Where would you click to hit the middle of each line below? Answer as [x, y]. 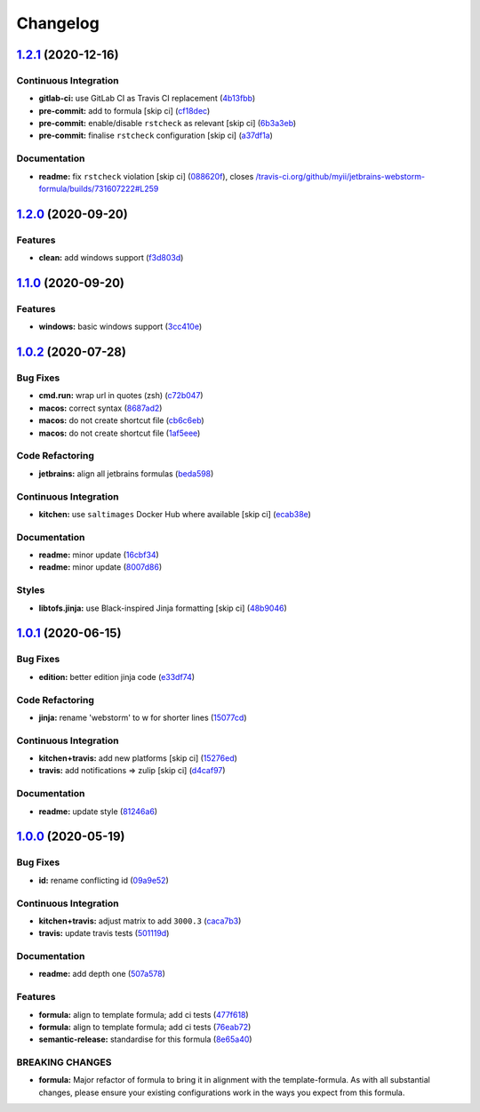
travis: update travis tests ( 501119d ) [104, 933]
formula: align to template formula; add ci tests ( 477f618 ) [144, 1014]
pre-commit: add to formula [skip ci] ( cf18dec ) [124, 110]
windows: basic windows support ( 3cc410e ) [120, 327]
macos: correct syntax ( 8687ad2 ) [100, 408]
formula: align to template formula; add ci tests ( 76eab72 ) [145, 1027]
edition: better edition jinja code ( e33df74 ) [117, 676]
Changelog [58, 23]
